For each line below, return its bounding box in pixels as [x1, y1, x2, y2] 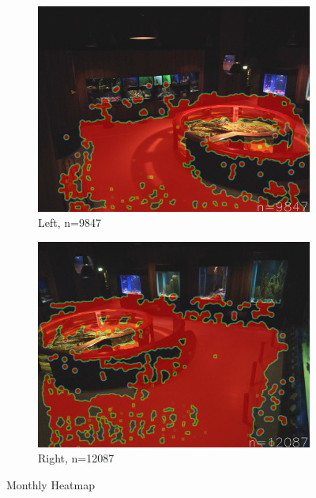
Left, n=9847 [38, 214, 101, 231]
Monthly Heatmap [6, 476, 96, 492]
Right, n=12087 [38, 450, 115, 466]
